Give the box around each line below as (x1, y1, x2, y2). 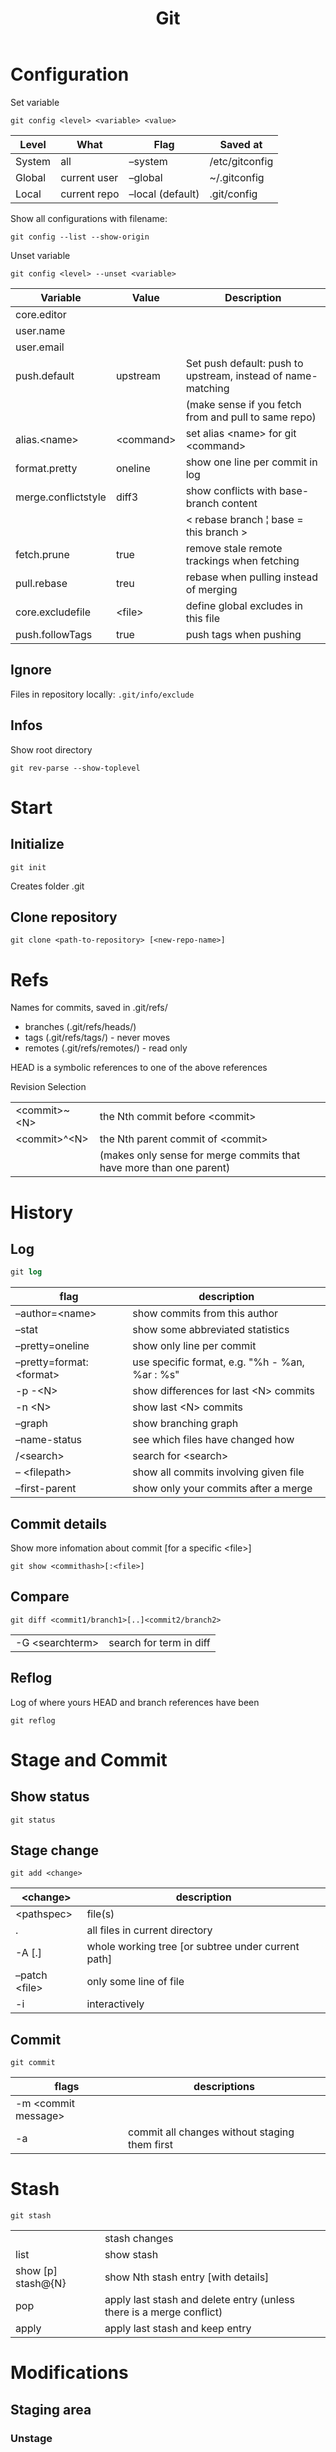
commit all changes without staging (128, 2125, 295, 2139)
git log (10, 1267, 43, 1277)
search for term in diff (108, 1635, 211, 1649)
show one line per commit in (185, 455, 318, 469)
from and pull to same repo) (185, 410, 317, 424)
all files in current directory (86, 1923, 213, 1937)
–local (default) (128, 187, 200, 201)
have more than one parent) (99, 1161, 231, 1175)
